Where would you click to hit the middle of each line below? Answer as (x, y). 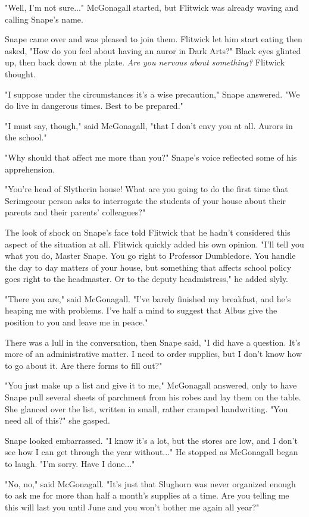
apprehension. (30, 169)
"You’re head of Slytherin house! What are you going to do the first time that (146, 189)
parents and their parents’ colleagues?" (75, 212)
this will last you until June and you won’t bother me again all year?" (132, 507)
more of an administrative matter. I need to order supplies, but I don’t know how (153, 354)
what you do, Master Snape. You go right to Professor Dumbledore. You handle (150, 256)
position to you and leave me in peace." (77, 322)
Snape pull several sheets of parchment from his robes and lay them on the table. (153, 397)
